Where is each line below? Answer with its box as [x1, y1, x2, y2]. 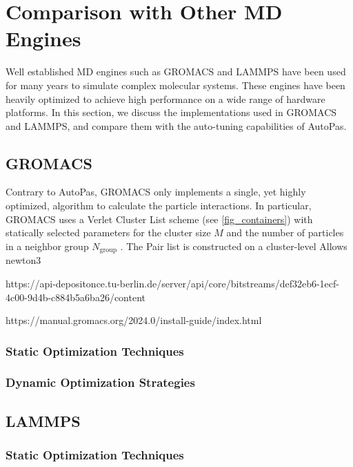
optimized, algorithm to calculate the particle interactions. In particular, [6, 198, 312, 213]
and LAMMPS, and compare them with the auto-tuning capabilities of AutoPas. [6, 118, 347, 133]
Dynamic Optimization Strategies [6, 374, 195, 391]
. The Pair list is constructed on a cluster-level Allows [120, 238, 347, 253]
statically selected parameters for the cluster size [6, 225, 211, 240]
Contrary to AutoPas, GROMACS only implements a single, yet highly [6, 184, 306, 199]
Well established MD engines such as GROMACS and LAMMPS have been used [6, 64, 346, 79]
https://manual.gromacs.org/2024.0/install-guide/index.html [6, 313, 262, 327]
